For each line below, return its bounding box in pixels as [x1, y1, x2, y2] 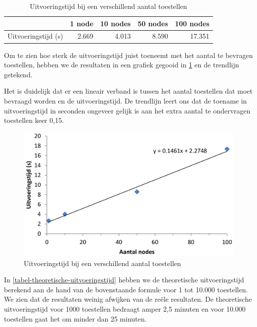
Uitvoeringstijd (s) [7, 31, 63, 41]
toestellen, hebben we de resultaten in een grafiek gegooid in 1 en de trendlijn [4, 59, 239, 70]
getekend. [4, 69, 33, 79]
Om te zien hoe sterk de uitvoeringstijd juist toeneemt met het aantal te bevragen [4, 50, 253, 60]
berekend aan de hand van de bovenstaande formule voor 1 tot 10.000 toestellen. [4, 284, 248, 294]
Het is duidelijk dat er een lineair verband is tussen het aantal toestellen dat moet [4, 86, 253, 96]
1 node [70, 18, 93, 28]
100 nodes [174, 18, 210, 28]
